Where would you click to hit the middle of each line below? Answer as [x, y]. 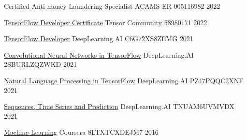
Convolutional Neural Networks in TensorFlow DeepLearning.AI [99, 54]
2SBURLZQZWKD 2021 [40, 64]
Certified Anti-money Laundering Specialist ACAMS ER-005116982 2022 [112, 6]
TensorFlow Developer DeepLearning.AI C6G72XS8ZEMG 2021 [99, 39]
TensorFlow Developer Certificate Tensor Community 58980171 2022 [106, 22]
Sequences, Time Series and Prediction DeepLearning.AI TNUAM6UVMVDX [119, 106]
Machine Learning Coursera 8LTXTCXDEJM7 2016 [81, 132]
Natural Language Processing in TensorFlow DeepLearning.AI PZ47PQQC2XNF [124, 80]
